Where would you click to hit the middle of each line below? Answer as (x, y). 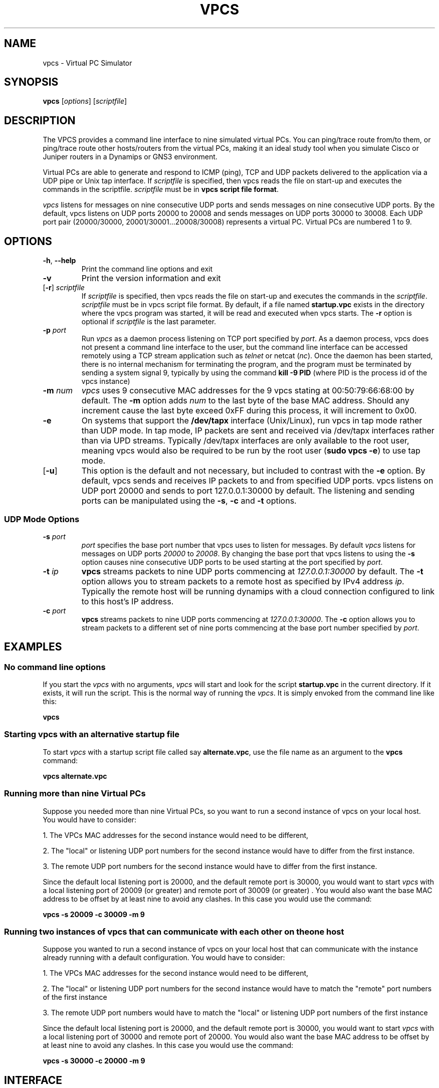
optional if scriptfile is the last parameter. (149, 322)
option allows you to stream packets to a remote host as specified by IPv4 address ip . (243, 581)
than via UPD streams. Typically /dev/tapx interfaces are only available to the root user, (245, 441)
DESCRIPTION (40, 120)
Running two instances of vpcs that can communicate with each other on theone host (174, 931)
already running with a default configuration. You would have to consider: (164, 958)
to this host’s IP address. (128, 601)
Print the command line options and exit (147, 269)
